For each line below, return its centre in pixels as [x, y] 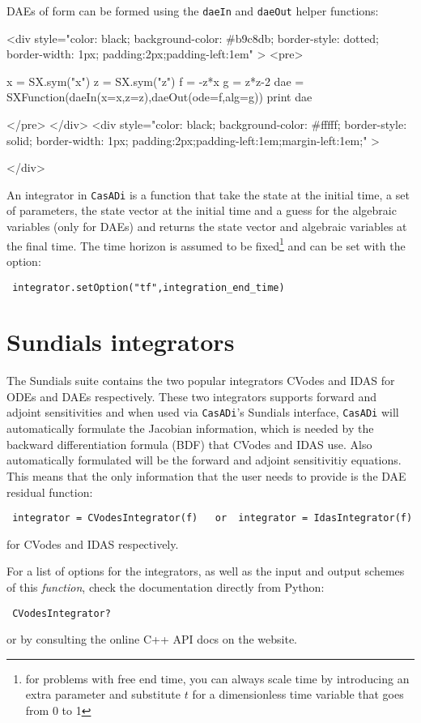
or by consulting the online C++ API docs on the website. [152, 639]
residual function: [50, 492]
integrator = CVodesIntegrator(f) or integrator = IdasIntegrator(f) [213, 518]
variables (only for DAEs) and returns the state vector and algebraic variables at [207, 227]
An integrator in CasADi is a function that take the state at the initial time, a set [208, 194]
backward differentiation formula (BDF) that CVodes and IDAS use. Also [189, 444]
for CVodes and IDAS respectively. [93, 543]
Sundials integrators [121, 342]
